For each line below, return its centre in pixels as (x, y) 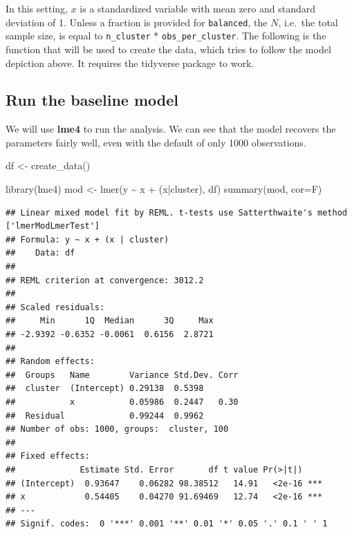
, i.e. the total (308, 22)
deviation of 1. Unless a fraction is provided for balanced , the (137, 22)
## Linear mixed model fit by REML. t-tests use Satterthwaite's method (176, 212)
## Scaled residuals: (55, 307)
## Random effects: (50, 362)
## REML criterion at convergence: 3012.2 (105, 280)
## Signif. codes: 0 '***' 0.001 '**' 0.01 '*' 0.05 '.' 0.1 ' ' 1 (167, 524)
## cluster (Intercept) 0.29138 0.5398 (105, 389)
